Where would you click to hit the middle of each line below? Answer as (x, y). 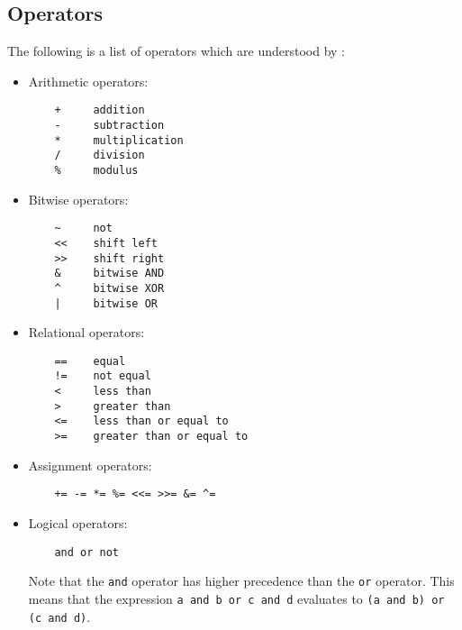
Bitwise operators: (78, 199)
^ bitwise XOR (109, 288)
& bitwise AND (109, 274)
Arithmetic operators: (88, 81)
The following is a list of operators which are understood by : (176, 51)
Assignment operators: (90, 465)
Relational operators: (86, 332)
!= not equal (103, 376)
